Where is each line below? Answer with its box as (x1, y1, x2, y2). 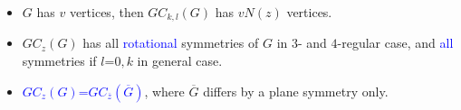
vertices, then (69, 3, 144, 21)
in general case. (137, 51, 223, 70)
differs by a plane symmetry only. (203, 81, 389, 100)
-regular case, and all (337, 33, 454, 52)
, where (144, 81, 185, 100)
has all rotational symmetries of (82, 33, 259, 52)
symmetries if (22, 51, 97, 70)
